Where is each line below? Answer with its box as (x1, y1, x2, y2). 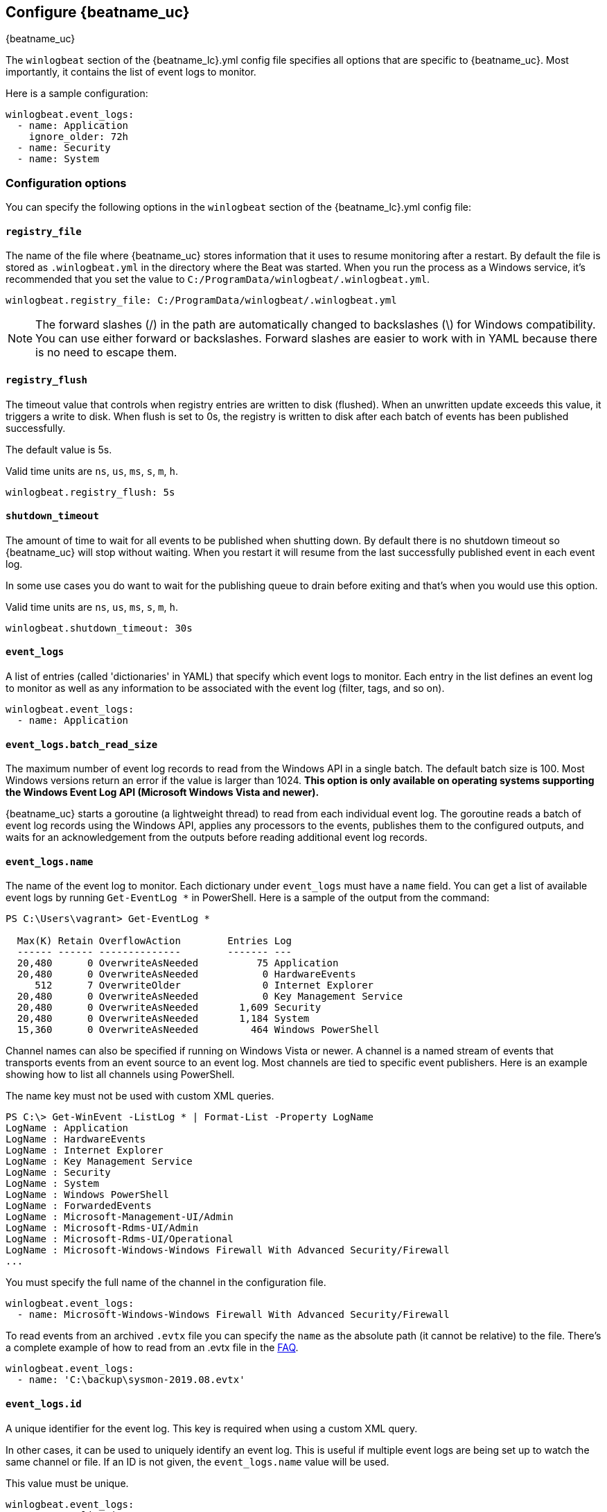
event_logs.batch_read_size (6, 738, 158, 750)
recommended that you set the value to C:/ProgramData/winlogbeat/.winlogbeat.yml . (6, 273, 430, 286)
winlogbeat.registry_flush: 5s (6, 486, 175, 498)
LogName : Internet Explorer (6, 1145, 164, 1156)
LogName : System (6, 1178, 99, 1190)
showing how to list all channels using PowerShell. (6, 1068, 235, 1081)
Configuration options (6, 175, 127, 190)
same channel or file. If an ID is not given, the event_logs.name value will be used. (6, 1455, 389, 1468)
